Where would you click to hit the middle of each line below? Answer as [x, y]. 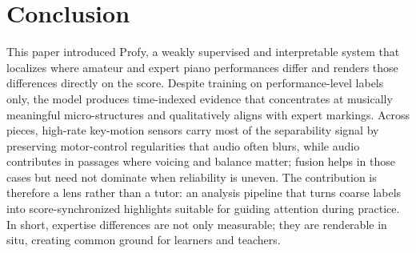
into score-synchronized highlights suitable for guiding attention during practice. [203, 209]
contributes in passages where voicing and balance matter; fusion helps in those [201, 161]
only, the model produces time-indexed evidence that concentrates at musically [200, 98]
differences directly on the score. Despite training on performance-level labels [195, 83]
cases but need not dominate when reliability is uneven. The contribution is [192, 177]
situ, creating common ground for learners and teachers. [144, 240]
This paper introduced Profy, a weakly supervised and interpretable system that [203, 52]
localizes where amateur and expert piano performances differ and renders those [202, 67]
